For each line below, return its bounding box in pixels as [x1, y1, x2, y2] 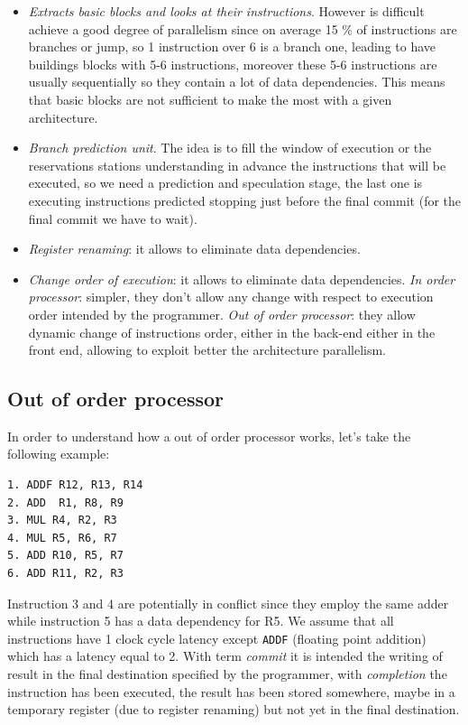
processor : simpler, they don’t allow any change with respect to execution [28, 287, 434, 306]
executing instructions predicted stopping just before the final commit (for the [28, 191, 462, 209]
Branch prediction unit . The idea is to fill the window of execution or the [28, 138, 432, 157]
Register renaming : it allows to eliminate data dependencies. [28, 239, 361, 258]
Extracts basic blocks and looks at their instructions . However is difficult [28, 2, 425, 20]
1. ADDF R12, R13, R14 [7, 479, 143, 492]
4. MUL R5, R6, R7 [7, 531, 117, 544]
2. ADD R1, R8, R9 [7, 496, 124, 509]
